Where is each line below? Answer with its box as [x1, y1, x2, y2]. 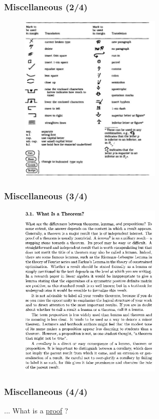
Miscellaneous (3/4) [4, 190, 88, 202]
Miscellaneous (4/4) [4, 385, 88, 397]
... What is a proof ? [4, 405, 68, 415]
